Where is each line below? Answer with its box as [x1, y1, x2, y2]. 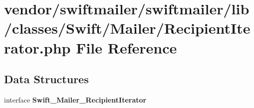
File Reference [76, 37, 177, 57]
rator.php [4, 37, 71, 57]
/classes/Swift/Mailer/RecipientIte [4, 18, 251, 38]
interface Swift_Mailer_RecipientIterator [4, 94, 147, 105]
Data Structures [4, 71, 89, 87]
